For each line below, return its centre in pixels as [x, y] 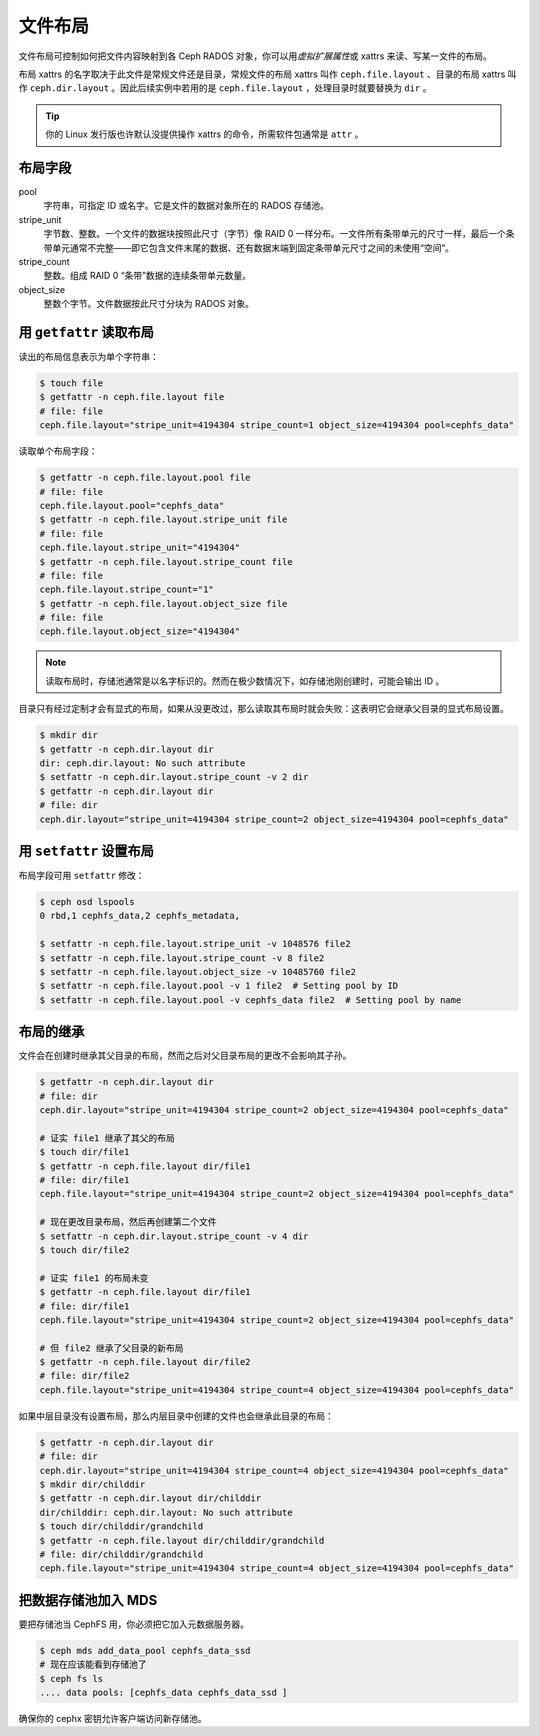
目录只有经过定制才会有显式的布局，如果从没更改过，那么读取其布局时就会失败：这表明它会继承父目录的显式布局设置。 [263, 709]
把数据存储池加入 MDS [88, 1600]
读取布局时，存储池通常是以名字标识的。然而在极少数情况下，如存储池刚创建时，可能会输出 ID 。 [245, 681]
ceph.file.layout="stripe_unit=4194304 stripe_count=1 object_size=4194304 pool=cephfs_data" [277, 425]
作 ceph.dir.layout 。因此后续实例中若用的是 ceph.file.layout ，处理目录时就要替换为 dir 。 [225, 88]
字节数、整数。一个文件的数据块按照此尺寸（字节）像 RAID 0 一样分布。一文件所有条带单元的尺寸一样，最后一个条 [279, 234]
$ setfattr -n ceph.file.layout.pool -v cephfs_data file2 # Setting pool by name [250, 999]
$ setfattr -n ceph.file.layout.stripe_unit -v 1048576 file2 [195, 944]
